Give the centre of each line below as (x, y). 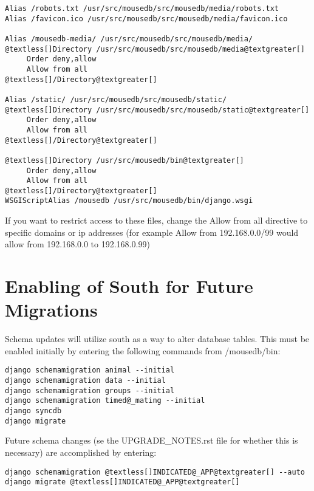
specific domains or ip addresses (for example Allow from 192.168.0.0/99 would (152, 232)
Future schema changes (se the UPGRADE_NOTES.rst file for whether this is (152, 440)
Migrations (51, 310)
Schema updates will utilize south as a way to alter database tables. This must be (157, 339)
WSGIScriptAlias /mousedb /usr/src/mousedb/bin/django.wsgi (129, 201)
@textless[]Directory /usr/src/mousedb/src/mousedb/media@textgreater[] (155, 49)
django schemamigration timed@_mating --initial (105, 401)
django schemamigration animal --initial (90, 370)
